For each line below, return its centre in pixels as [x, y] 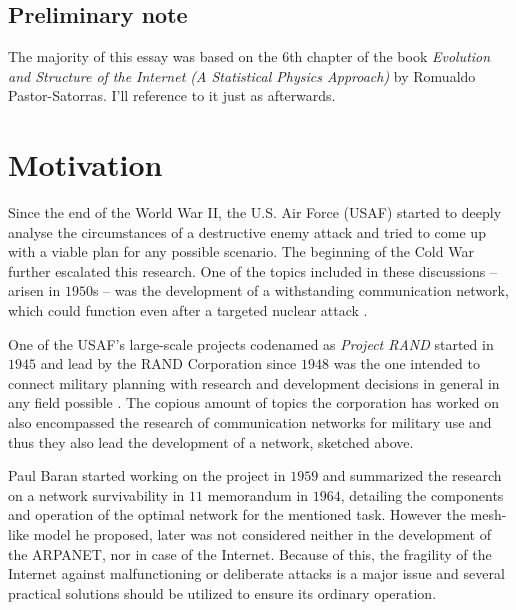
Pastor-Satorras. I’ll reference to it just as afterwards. [172, 95]
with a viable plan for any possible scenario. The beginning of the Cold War [241, 251]
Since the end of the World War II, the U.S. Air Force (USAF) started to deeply [255, 212]
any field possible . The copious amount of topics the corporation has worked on [253, 402]
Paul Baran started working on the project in [147, 475]
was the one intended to [406, 363]
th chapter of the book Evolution [390, 56]
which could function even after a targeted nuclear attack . [188, 310]
